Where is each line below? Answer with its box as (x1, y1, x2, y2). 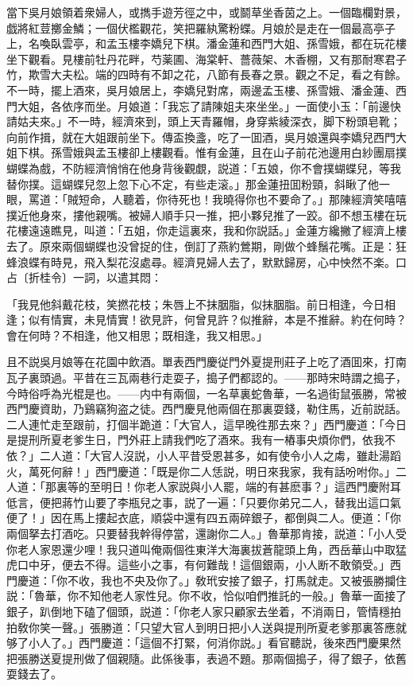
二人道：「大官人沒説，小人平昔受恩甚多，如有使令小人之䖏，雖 (39, 447, 368, 464)
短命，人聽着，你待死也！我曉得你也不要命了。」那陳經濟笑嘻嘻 (78, 191, 407, 208)
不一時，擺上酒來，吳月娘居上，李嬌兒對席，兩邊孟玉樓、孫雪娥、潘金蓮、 (6, 81, 396, 98)
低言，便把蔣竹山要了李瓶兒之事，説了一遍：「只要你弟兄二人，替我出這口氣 (6, 493, 401, 510)
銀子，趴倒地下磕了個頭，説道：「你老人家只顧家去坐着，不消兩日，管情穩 (6, 602, 390, 619)
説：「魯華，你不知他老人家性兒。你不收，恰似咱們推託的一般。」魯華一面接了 (6, 587, 407, 604)
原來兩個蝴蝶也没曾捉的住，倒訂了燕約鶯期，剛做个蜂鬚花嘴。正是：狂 (39, 237, 407, 254)
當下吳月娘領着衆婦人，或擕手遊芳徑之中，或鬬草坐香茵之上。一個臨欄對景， (6, 4, 407, 20)
